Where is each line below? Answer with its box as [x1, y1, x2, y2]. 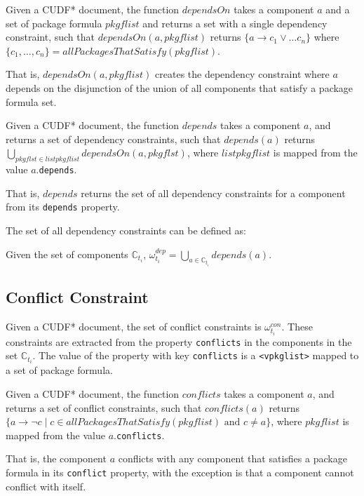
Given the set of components [6, 246, 128, 261]
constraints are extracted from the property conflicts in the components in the [6, 334, 352, 349]
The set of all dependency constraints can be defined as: [6, 223, 246, 238]
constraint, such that [6, 29, 95, 44]
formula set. [6, 94, 57, 109]
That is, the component [6, 451, 107, 466]
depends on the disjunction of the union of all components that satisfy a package [6, 80, 353, 95]
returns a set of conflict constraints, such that [6, 400, 202, 415]
